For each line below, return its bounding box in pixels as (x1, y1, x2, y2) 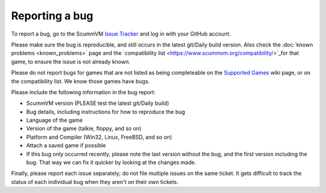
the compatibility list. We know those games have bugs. (11, 77, 150, 84)
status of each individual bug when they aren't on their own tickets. (11, 178, 179, 185)
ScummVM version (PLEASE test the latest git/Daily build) (26, 100, 169, 107)
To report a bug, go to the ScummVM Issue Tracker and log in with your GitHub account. (11, 30, 231, 37)
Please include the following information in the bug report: (11, 88, 156, 96)
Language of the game (26, 116, 83, 124)
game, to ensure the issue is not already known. (11, 58, 131, 65)
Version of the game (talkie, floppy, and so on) (26, 125, 142, 132)
